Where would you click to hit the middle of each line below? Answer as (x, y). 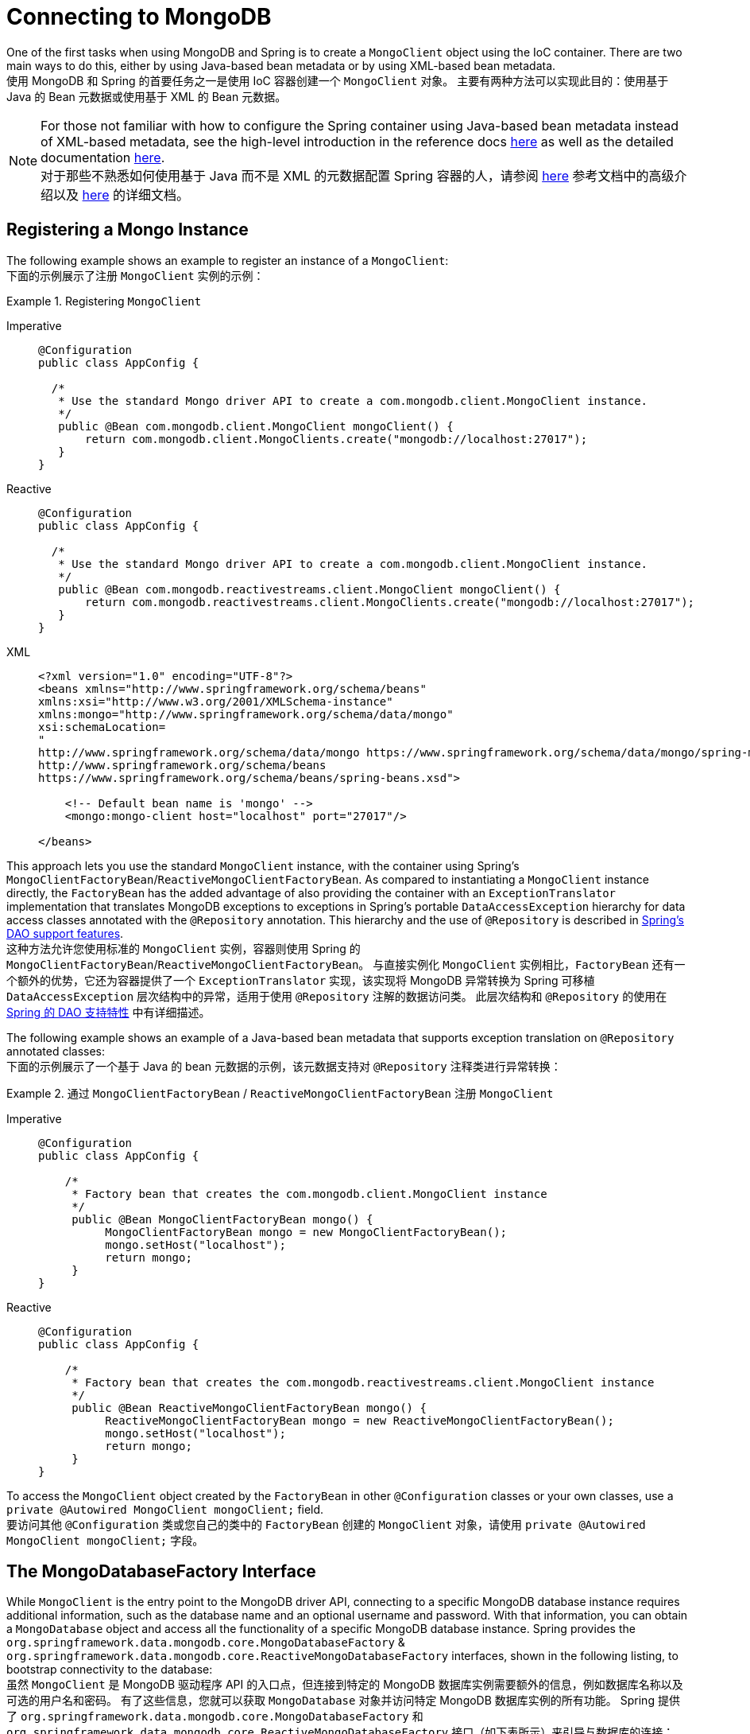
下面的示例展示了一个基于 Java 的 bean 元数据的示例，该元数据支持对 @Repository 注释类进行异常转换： (284, 1066)
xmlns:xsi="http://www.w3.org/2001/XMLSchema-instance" (216, 701)
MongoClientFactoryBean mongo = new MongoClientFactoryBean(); (306, 1232)
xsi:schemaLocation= (102, 727)
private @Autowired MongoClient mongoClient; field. (165, 1509)
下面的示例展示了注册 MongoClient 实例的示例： (135, 275)
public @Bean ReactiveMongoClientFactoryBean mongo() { (249, 1407)
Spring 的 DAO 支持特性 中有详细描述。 (108, 1012)
